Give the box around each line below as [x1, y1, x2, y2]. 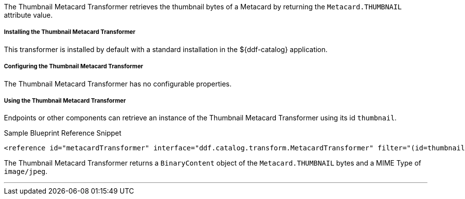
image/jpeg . [4, 167, 48, 176]
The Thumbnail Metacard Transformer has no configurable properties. [4, 79, 232, 88]
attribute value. [4, 11, 53, 19]
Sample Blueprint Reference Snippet [4, 129, 122, 138]
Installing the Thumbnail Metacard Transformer [4, 28, 135, 36]
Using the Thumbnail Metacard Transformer [4, 97, 126, 104]
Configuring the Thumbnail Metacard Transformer [4, 63, 143, 70]
